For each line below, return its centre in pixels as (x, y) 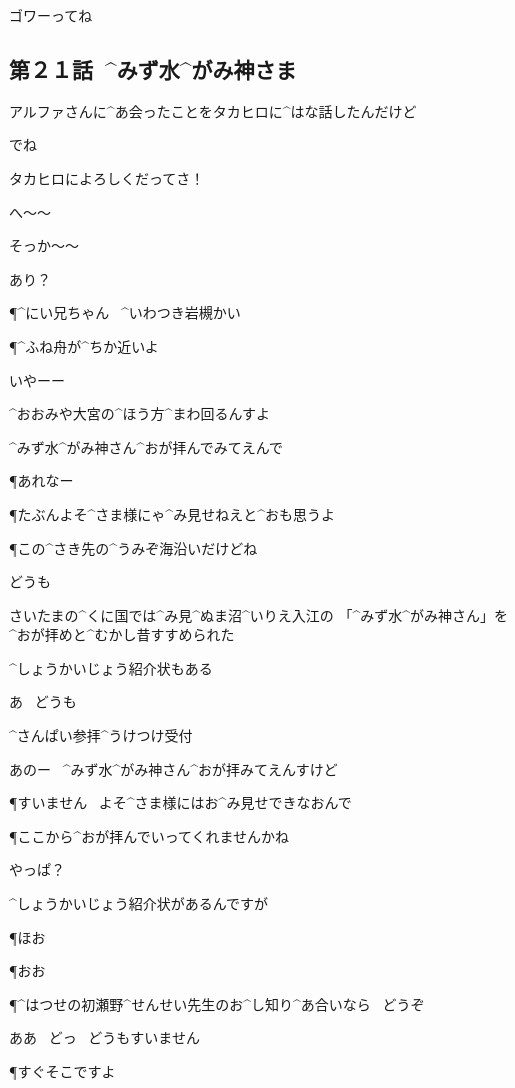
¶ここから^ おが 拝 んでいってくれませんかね (149, 835)
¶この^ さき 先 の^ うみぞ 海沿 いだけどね (133, 547)
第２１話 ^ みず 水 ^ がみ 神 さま (153, 68)
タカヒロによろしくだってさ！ (107, 177)
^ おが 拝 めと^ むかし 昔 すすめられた (122, 634)
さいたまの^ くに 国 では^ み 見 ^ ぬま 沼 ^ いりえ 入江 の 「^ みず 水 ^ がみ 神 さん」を (259, 614)
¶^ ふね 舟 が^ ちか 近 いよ (84, 345)
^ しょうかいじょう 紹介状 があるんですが (139, 903)
